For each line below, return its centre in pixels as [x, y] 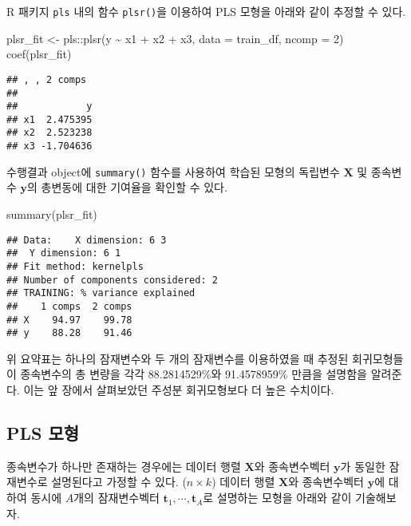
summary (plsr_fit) [52, 214]
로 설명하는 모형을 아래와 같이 [277, 498]
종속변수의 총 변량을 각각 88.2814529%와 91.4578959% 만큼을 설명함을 [194, 374]
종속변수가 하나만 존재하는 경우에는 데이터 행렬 [124, 466]
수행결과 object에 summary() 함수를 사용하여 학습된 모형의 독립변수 [173, 171]
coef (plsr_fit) [39, 54]
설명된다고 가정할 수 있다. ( [119, 482]
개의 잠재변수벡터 [117, 498]
